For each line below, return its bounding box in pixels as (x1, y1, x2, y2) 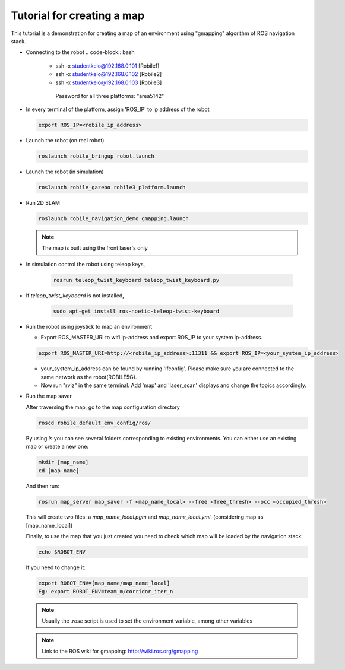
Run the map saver (26, 392, 72, 400)
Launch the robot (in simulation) (26, 168, 104, 175)
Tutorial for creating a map (11, 9, 145, 22)
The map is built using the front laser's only (42, 244, 148, 252)
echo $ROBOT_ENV (38, 549, 86, 555)
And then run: (26, 482, 59, 490)
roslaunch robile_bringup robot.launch (38, 153, 154, 160)
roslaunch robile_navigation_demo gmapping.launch (38, 215, 189, 222)
